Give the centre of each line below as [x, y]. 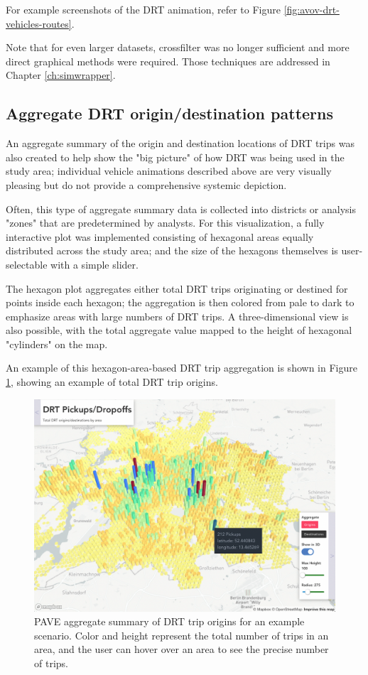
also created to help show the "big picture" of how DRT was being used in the [175, 157]
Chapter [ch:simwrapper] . [61, 75]
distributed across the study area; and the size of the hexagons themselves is [172, 250]
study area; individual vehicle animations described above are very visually [169, 171]
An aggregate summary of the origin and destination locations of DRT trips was [180, 143]
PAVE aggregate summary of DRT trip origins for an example [169, 621]
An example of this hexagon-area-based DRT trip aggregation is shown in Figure [182, 368]
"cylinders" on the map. [57, 344]
